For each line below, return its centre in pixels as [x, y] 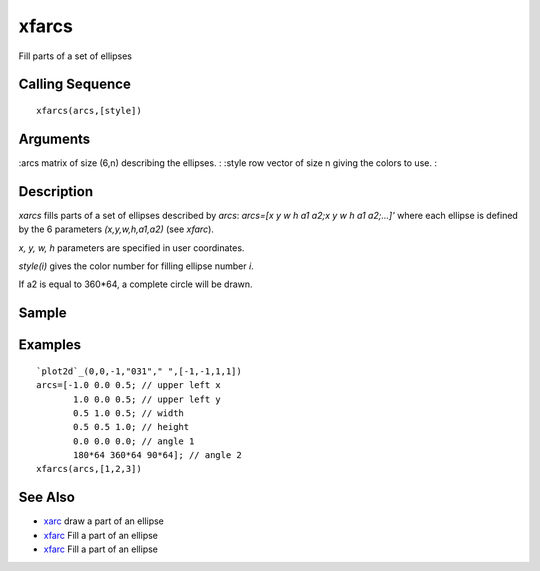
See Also [46, 497]
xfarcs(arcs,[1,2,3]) [89, 469]
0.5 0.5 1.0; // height [131, 427]
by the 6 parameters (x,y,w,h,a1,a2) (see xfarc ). [116, 229]
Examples [50, 345]
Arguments [54, 138]
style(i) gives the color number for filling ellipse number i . [136, 266]
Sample [42, 313]
